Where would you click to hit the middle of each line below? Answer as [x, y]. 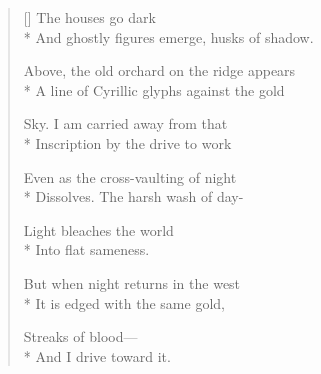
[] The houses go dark [89, 17]
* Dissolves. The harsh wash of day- [133, 196]
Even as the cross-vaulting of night [130, 176]
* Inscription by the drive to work [127, 142]
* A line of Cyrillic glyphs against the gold [154, 89]
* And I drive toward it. [97, 355]
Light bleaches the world [98, 229]
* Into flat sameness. [86, 249]
